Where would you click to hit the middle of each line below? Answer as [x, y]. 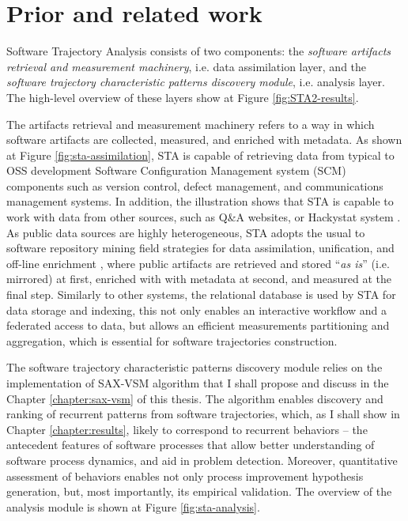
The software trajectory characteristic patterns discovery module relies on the [195, 367]
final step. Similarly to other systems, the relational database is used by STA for [201, 294]
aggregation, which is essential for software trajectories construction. [172, 340]
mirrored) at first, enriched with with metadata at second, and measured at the [199, 279]
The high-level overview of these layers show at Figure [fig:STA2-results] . [183, 97]
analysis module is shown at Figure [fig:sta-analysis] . [133, 506]
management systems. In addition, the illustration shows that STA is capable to [200, 201]
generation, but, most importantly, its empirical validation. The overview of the [199, 491]
